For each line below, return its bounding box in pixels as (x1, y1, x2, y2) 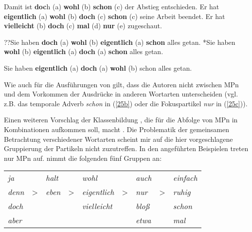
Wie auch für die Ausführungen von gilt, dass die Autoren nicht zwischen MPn (4, 79, 239, 89)
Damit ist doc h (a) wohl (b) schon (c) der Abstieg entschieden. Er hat (4, 1, 219, 11)
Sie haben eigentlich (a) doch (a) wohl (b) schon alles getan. (4, 62, 192, 73)
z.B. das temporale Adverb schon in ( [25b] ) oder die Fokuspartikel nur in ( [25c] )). (4, 98, 248, 108)
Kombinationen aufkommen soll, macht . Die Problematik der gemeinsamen (4, 124, 230, 134)
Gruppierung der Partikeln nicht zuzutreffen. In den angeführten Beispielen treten (4, 143, 249, 154)
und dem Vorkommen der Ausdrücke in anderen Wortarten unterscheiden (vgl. (4, 89, 238, 99)
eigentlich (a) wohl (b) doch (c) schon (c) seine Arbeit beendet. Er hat (4, 11, 225, 21)
